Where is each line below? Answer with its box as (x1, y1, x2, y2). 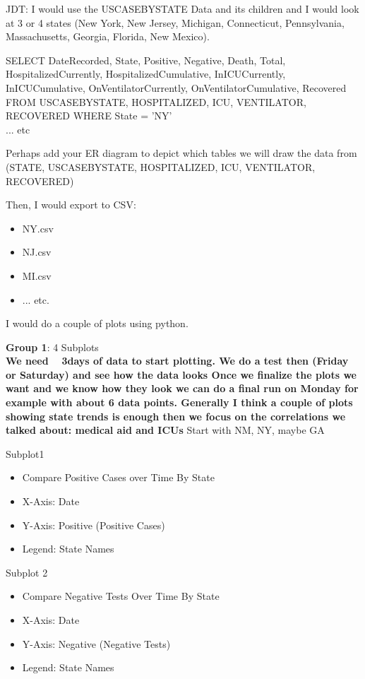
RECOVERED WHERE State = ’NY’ (6, 108, 172, 123)
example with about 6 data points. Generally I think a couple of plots (6, 395, 353, 410)
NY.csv (22, 220, 54, 235)
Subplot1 (6, 446, 44, 461)
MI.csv (22, 268, 52, 283)
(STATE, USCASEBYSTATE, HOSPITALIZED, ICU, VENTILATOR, (6, 159, 316, 174)
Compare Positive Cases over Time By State (22, 470, 215, 485)
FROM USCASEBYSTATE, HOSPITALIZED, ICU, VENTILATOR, (6, 94, 306, 109)
